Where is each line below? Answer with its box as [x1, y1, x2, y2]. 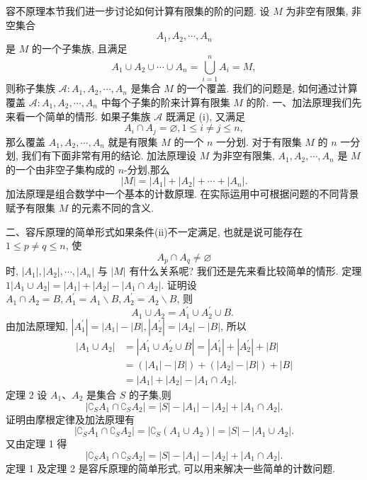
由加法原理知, [6, 318, 68, 333]
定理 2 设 [6, 387, 47, 402]
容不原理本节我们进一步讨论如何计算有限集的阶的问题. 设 [6, 4, 270, 18]
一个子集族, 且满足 [41, 40, 128, 55]
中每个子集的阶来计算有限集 [101, 94, 230, 109]
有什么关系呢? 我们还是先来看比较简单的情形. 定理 [129, 263, 362, 278]
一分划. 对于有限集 [216, 134, 302, 149]
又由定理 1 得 [6, 436, 67, 451]
